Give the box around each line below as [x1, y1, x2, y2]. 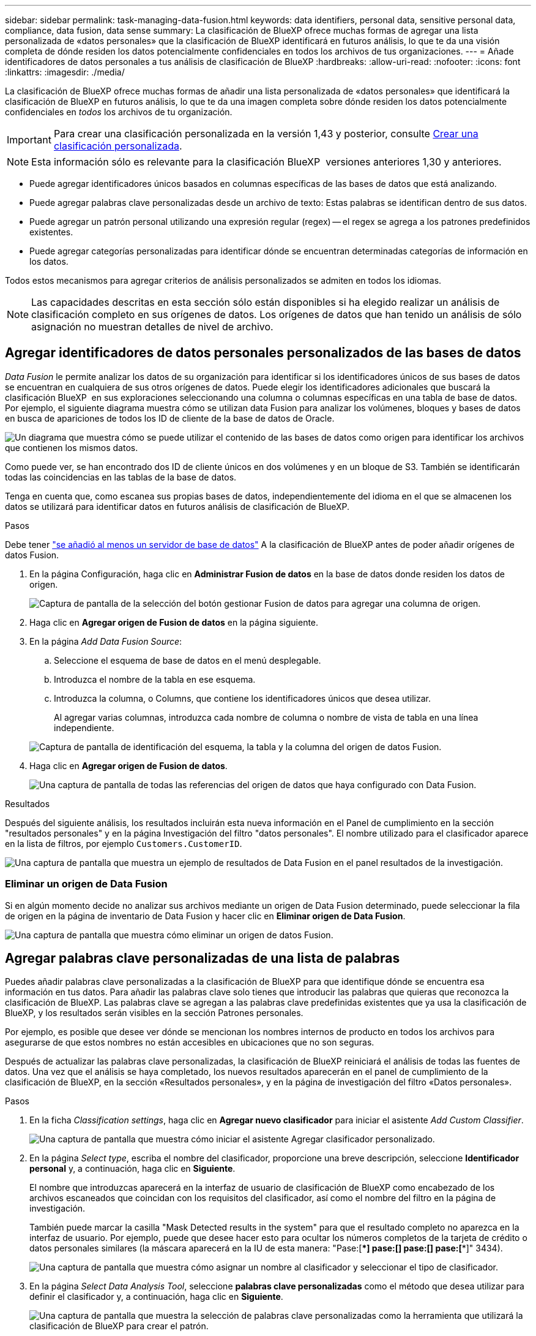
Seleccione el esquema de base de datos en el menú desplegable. [54, 655, 321, 666]
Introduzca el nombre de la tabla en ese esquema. [54, 674, 256, 685]
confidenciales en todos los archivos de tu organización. [5, 107, 233, 117]
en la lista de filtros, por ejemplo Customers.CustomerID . [5, 838, 242, 849]
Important [7, 134, 51, 146]
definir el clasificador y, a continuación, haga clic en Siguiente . [29, 1291, 283, 1302]
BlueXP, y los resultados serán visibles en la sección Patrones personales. [5, 1008, 303, 1019]
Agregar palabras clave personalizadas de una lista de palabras [5, 951, 400, 966]
